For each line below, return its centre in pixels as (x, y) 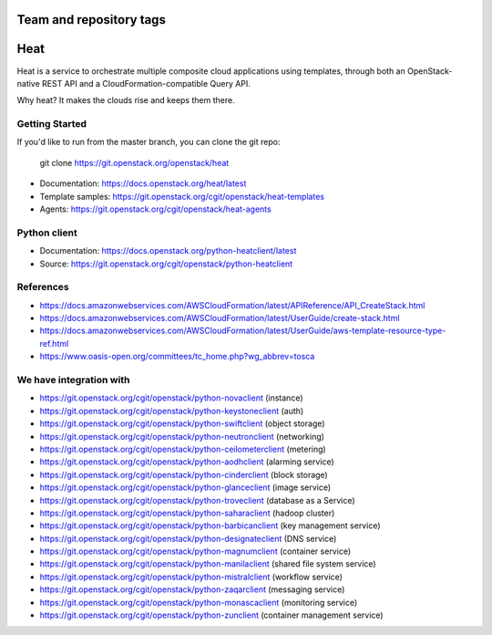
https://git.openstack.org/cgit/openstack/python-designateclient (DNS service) (188, 538)
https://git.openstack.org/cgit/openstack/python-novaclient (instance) (171, 398)
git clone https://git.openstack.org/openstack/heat (134, 162)
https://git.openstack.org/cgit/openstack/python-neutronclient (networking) (182, 436)
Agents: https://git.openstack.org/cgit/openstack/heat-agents (156, 209)
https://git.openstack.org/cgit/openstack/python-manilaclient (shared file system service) (208, 564)
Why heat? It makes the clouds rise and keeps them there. (126, 100)
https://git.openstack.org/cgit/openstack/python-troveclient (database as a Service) (197, 500)
